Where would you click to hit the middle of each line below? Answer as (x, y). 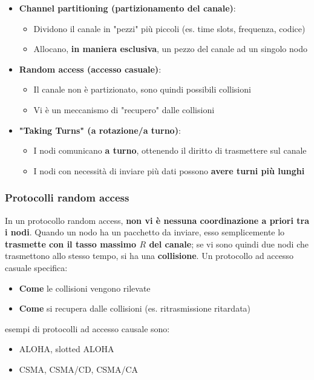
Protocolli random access (67, 198)
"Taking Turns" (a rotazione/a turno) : (100, 130)
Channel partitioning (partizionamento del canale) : (127, 8)
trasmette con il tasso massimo (71, 244)
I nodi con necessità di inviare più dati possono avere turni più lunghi (169, 170)
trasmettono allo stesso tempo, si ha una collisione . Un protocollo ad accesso (149, 256)
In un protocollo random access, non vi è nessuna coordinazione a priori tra (157, 220)
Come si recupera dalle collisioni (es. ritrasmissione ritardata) (135, 308)
